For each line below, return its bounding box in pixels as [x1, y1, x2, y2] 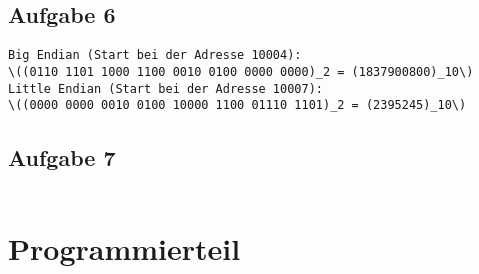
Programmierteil [8, 228, 241, 269]
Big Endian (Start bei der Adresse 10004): [8, 48, 302, 63]
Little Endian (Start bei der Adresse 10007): [8, 81, 323, 96]
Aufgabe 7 [8, 142, 116, 173]
